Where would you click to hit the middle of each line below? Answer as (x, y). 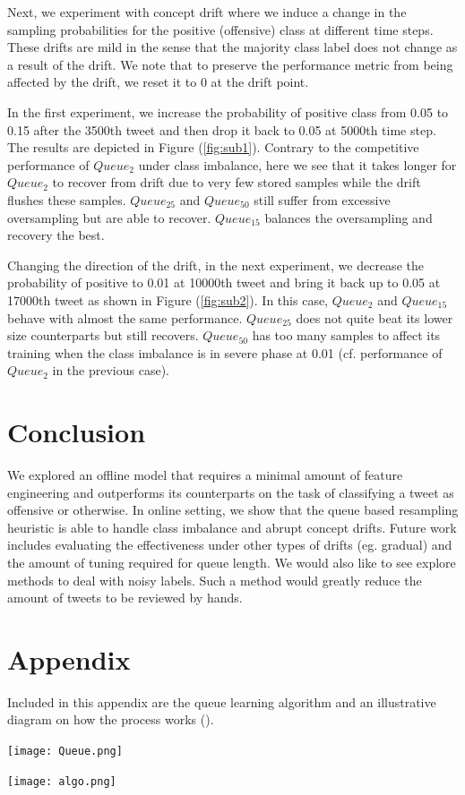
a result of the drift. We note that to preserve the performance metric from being (230, 64)
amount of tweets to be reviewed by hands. (125, 598)
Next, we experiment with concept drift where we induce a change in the (207, 12)
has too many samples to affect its (346, 335)
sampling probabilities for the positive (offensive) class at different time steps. (220, 29)
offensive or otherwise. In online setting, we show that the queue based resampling (233, 510)
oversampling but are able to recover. (109, 217)
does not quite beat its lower (375, 317)
